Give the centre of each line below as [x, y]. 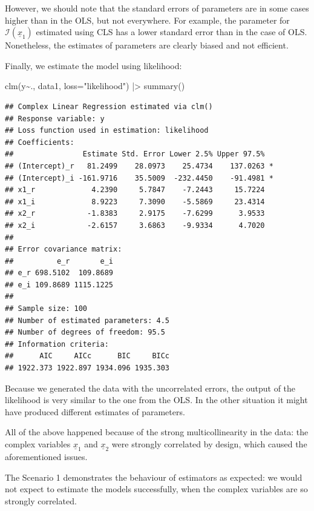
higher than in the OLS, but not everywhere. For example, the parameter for [147, 20]
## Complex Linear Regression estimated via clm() [109, 106]
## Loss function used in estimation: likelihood [107, 131]
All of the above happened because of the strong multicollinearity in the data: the [157, 432]
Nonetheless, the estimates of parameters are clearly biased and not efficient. [147, 45]
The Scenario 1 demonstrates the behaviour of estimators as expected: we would [154, 477]
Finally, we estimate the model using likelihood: [93, 65]
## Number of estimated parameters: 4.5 [87, 320]
